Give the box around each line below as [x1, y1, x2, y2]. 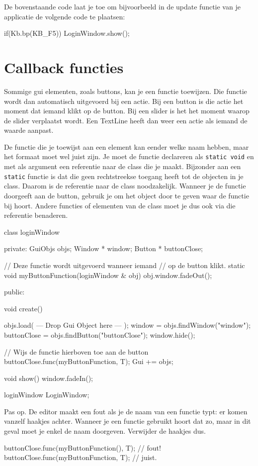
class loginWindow [4, 226, 60, 237]
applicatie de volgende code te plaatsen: [4, 11, 125, 21]
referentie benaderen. [4, 210, 68, 220]
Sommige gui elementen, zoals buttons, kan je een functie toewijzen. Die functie [4, 86, 247, 96]
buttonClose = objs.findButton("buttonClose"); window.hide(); [4, 329, 195, 340]
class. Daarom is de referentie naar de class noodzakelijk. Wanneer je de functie [4, 181, 246, 191]
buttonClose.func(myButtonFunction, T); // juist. [4, 452, 157, 463]
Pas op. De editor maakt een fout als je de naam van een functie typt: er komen [4, 406, 248, 416]
